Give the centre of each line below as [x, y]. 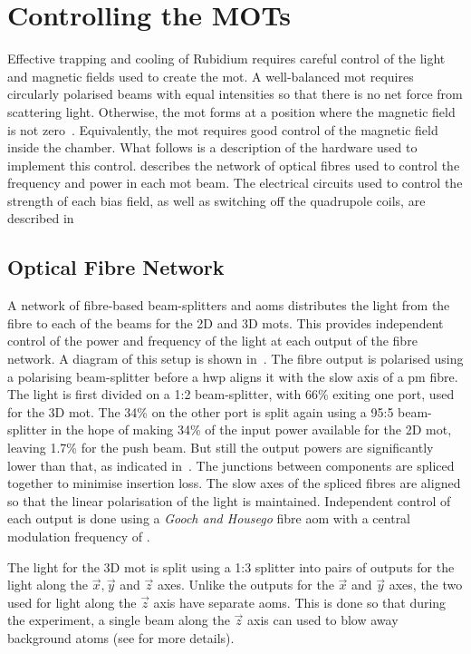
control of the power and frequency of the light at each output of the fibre [212, 341]
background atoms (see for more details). [121, 637]
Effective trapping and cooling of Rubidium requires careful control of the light [226, 59]
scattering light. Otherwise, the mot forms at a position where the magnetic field [231, 111]
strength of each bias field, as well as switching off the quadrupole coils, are [216, 200]
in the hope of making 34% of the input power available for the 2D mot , [251, 429]
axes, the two [426, 585]
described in [41, 218]
